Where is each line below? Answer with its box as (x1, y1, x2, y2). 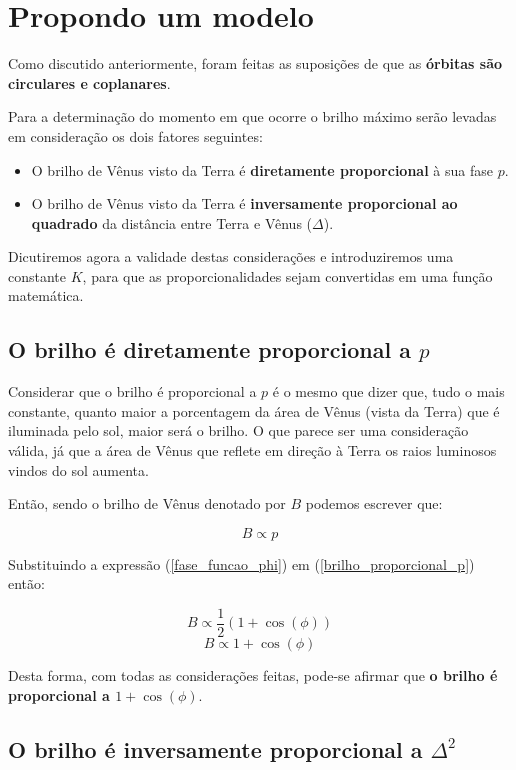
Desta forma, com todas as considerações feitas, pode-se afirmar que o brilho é (8, 665, 498, 686)
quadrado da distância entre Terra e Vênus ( (31, 212, 313, 233)
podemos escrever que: (305, 493, 443, 514)
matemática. (8, 285, 84, 306)
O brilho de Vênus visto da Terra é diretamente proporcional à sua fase (31, 159, 493, 180)
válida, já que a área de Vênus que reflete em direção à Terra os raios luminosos (8, 440, 497, 461)
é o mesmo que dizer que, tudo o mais (272, 381, 505, 402)
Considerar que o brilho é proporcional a (8, 381, 257, 402)
